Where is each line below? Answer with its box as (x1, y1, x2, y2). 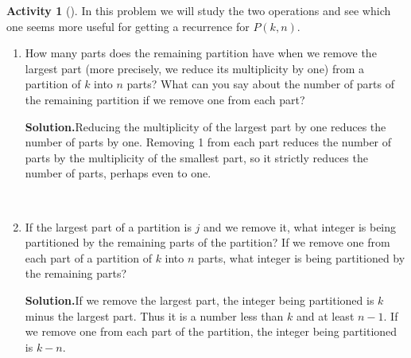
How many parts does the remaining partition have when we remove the (25, 45, 377, 61)
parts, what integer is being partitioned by (198, 249, 405, 266)
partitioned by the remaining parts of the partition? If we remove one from (25, 234, 390, 251)
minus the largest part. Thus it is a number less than (25, 307, 284, 324)
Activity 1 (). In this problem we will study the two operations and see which (6, 2, 391, 18)
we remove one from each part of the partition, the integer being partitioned (25, 323, 397, 340)
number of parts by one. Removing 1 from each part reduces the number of (25, 134, 392, 150)
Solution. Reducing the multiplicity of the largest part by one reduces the (25, 118, 386, 134)
